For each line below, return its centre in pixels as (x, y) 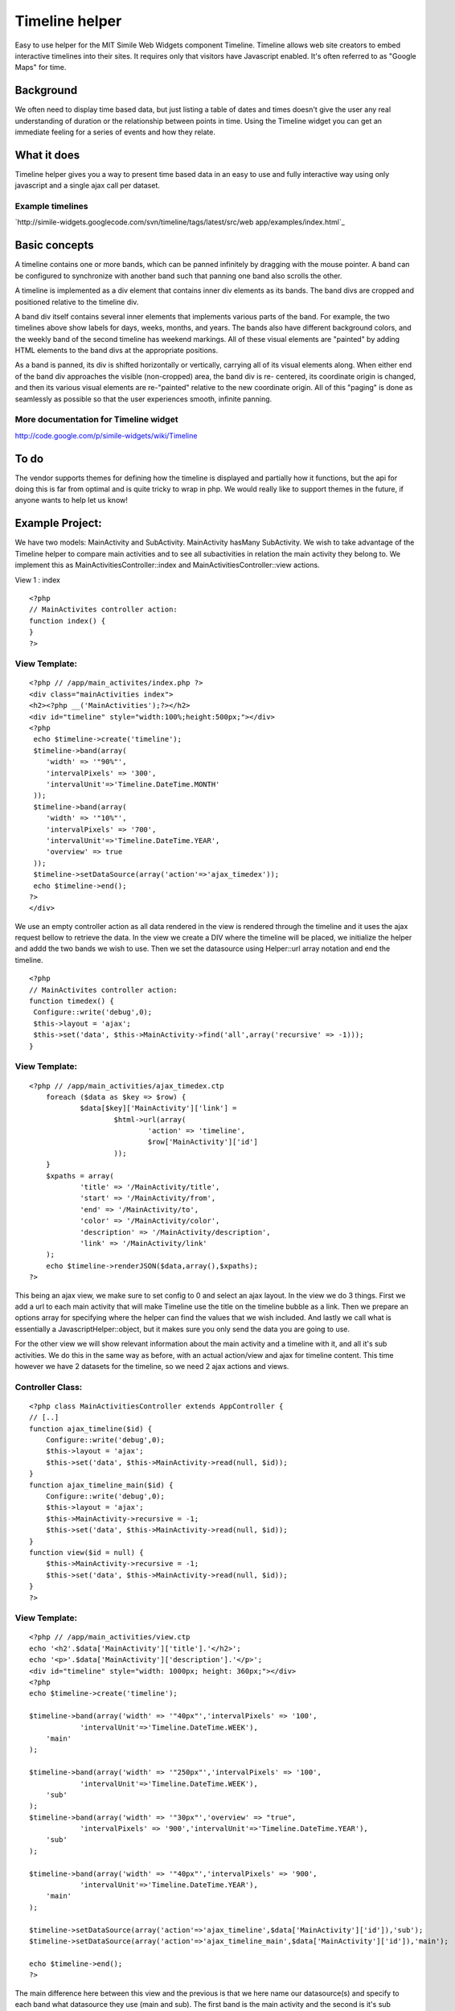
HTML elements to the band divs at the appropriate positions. (117, 351)
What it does (47, 155)
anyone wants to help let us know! (72, 500)
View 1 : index (37, 580)
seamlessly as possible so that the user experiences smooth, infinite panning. (143, 399)
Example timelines (51, 207)
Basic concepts (54, 245)
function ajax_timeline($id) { (91, 1429)
